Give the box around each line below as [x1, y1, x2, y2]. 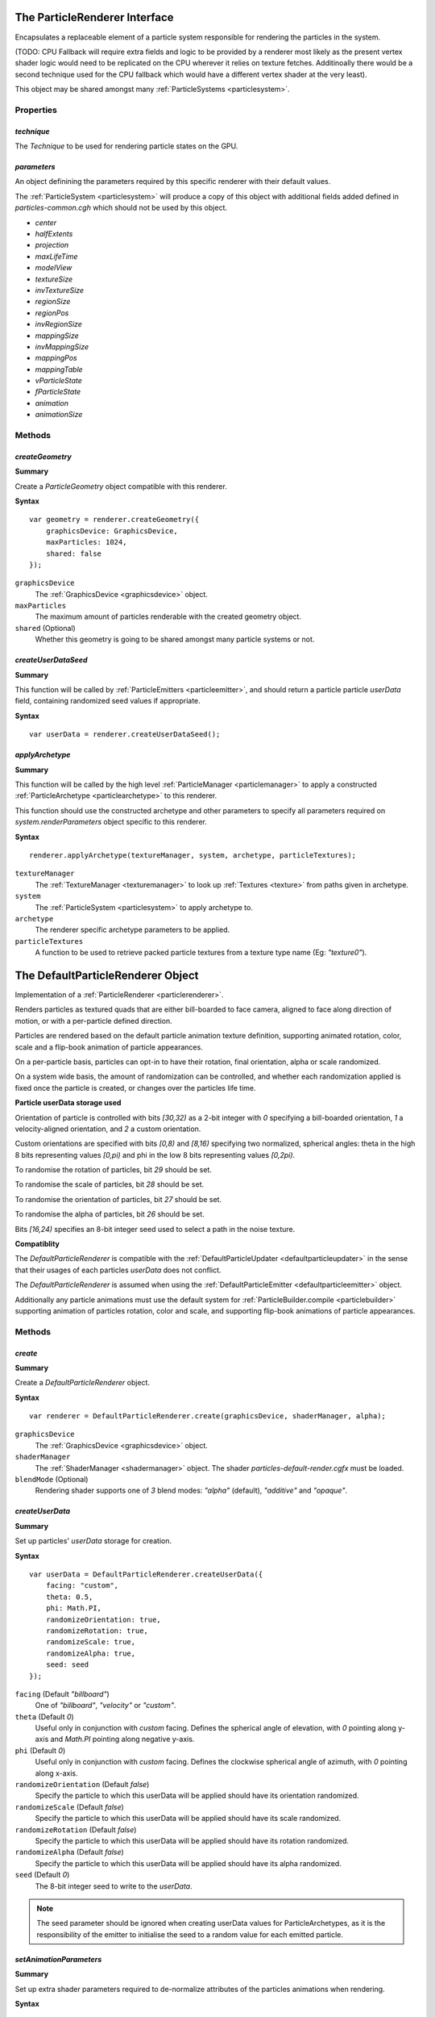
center [35, 218, 57, 228]
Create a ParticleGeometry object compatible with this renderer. [14, 481, 227, 491]
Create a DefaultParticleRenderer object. [14, 1378, 151, 1388]
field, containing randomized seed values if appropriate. [14, 696, 201, 706]
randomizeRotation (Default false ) [14, 1824, 137, 1835]
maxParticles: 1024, [45, 537, 127, 547]
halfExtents [35, 228, 73, 238]
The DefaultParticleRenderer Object [14, 968, 199, 982]
